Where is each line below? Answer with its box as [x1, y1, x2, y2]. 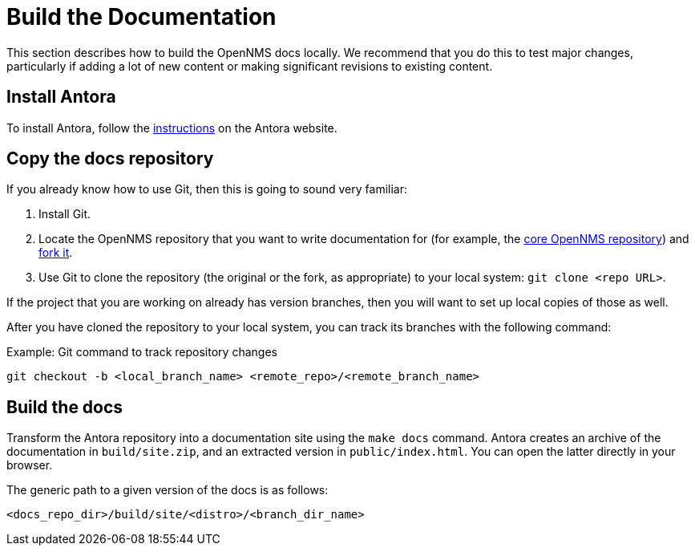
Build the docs [6, 396, 123, 417]
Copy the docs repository [6, 148, 214, 169]
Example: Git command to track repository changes [6, 345, 277, 359]
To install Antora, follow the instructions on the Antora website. [6, 120, 337, 135]
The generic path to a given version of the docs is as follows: [6, 483, 329, 497]
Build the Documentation [6, 3, 277, 30]
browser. [6, 458, 53, 473]
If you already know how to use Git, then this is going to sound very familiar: [6, 182, 408, 197]
